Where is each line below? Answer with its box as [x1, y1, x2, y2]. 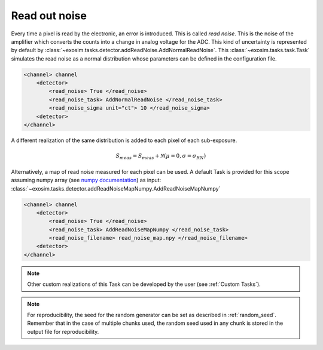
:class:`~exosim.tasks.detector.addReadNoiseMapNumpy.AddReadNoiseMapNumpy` [11, 185, 221, 192]
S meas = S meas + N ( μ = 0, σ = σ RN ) [115, 153, 206, 161]
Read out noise [11, 9, 87, 22]
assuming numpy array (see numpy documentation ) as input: [11, 177, 161, 184]
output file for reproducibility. [27, 328, 99, 335]
